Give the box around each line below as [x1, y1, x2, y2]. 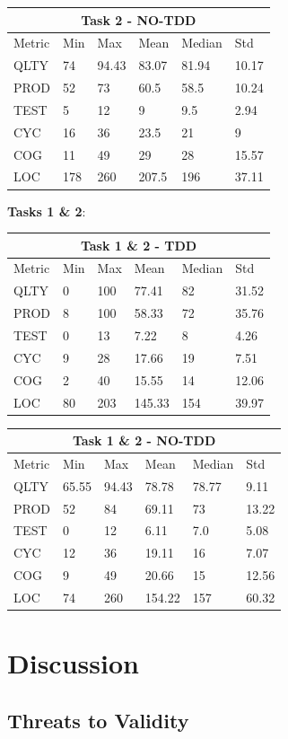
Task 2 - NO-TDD [81, 10, 196, 29]
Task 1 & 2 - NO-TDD [72, 431, 216, 450]
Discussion [7, 645, 139, 682]
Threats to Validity [7, 706, 189, 734]
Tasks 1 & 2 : [7, 201, 86, 220]
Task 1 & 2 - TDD [80, 235, 197, 254]
